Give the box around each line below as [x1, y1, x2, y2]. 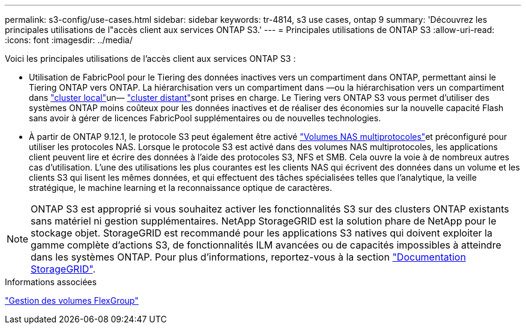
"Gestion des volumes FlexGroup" [5, 295, 139, 306]
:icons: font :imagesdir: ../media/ [5, 35, 133, 45]
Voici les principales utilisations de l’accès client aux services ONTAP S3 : [5, 53, 296, 64]
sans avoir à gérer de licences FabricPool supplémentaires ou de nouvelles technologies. [29, 113, 381, 123]
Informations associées [5, 277, 97, 287]
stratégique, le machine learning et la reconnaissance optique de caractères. [29, 183, 332, 193]
